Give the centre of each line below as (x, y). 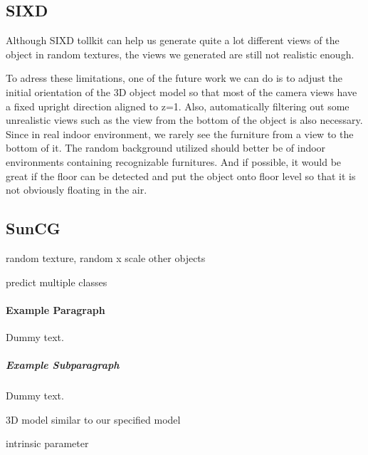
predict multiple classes (57, 282)
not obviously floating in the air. (77, 190)
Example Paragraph (56, 309)
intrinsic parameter (47, 443)
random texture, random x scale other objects (106, 257)
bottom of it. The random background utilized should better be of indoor (166, 148)
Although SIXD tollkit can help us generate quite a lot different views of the (173, 40)
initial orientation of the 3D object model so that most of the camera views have (182, 91)
